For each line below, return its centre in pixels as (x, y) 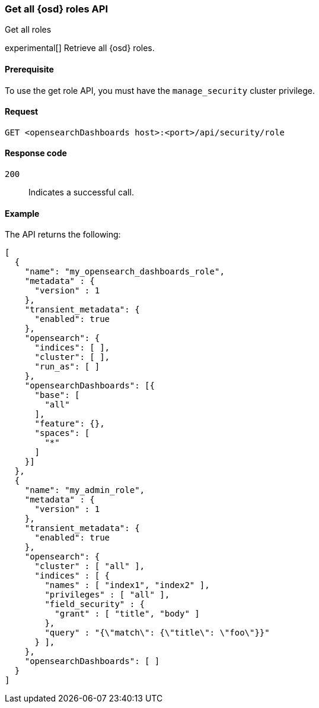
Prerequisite (29, 69)
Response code (36, 153)
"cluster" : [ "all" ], (90, 566)
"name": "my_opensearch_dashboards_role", (125, 272)
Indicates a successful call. (81, 192)
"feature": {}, (70, 424)
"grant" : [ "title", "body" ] (127, 614)
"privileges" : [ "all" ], (107, 595)
